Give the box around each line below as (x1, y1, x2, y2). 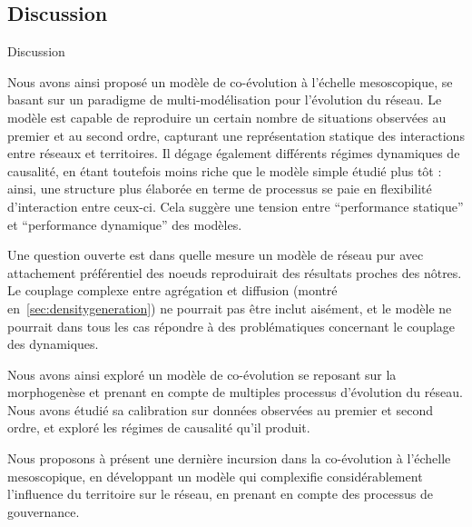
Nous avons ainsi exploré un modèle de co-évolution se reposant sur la (7, 364, 397, 383)
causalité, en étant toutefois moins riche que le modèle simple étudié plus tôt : (7, 161, 442, 180)
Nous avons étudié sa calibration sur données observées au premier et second (7, 400, 433, 419)
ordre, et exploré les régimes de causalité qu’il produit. (7, 418, 310, 437)
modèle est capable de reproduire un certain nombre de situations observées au (7, 107, 447, 126)
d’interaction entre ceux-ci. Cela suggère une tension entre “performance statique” (7, 196, 464, 215)
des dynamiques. (7, 334, 99, 353)
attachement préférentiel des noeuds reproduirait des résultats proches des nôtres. (7, 263, 462, 282)
